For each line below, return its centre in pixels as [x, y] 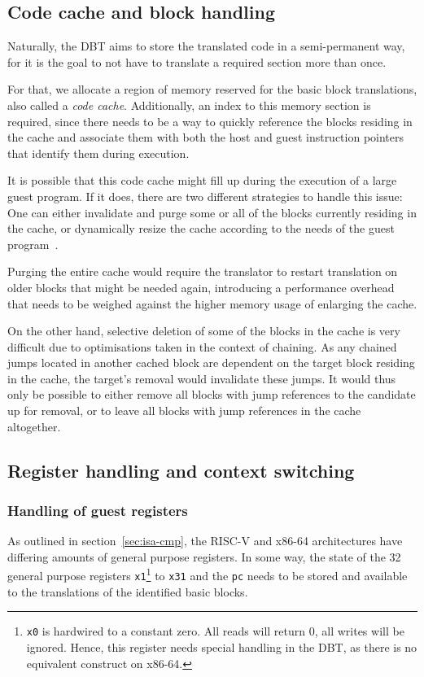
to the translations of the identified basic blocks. [128, 591]
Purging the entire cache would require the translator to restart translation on [203, 271]
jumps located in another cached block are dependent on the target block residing [211, 363]
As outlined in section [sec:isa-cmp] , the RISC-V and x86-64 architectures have [205, 541]
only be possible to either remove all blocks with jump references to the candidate [212, 394]
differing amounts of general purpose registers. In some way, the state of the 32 [204, 556]
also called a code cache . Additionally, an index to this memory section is [189, 105]
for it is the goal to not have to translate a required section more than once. [197, 61]
